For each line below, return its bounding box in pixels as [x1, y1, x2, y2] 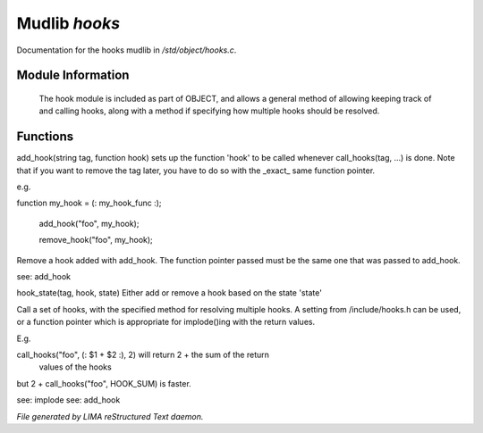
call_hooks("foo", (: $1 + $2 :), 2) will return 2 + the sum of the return [16, 349, 270, 360]
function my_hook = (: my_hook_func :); [16, 197, 162, 209]
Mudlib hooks [16, 13, 121, 33]
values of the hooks [38, 362, 112, 372]
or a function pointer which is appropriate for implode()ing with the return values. [16, 317, 316, 328]
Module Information [16, 68, 130, 83]
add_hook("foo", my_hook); [38, 218, 140, 229]
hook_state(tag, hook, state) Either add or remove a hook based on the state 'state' [16, 287, 322, 298]
